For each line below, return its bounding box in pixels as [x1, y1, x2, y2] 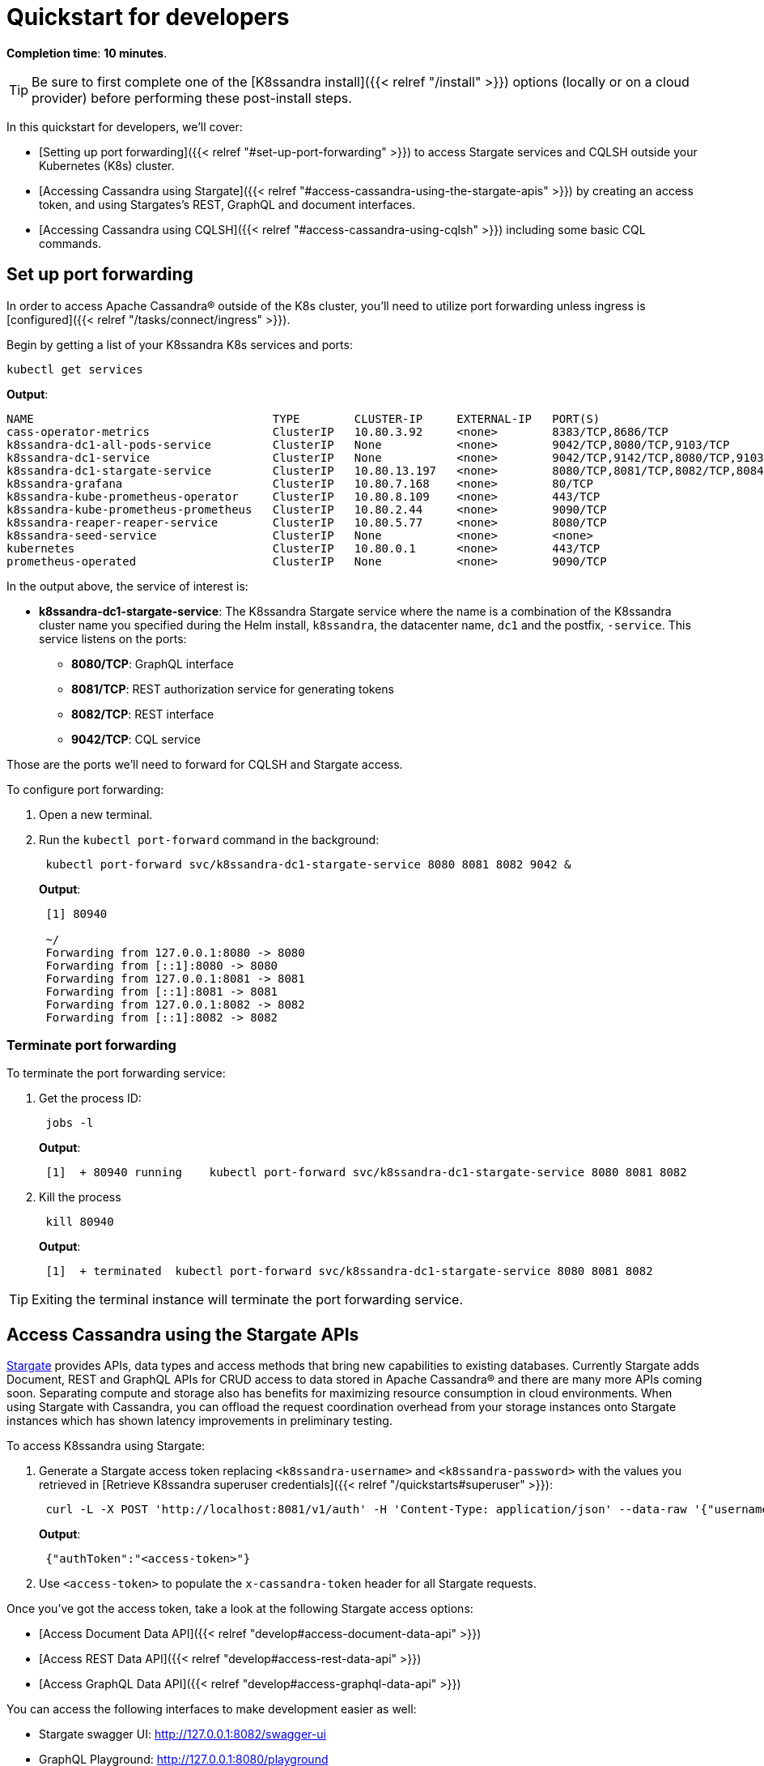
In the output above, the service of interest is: [6, 578, 248, 593]
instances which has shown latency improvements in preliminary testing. [6, 1414, 393, 1428]
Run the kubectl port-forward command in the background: [39, 832, 380, 847]
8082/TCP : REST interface [71, 706, 214, 721]
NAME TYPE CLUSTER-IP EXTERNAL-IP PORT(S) [6, 412, 601, 425]
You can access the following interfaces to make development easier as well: [6, 1702, 417, 1717]
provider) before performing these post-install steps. [32, 89, 352, 106]
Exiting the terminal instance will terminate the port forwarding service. [32, 1291, 464, 1308]
